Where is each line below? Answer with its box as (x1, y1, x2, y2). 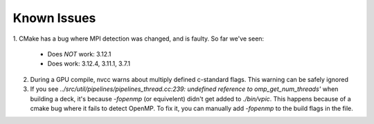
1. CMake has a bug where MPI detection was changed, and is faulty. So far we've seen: (12, 34, 265, 43)
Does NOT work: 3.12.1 (47, 50, 112, 58)
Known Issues (12, 10, 96, 25)
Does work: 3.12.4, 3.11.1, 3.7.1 (47, 59, 131, 68)
